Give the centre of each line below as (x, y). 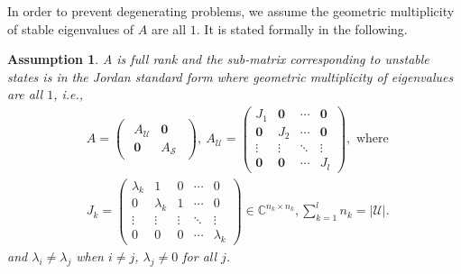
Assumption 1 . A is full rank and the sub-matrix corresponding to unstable (218, 59)
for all (200, 256)
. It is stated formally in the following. (302, 28)
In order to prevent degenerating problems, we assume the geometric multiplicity (231, 11)
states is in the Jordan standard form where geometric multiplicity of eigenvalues (230, 76)
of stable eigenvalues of (71, 28)
